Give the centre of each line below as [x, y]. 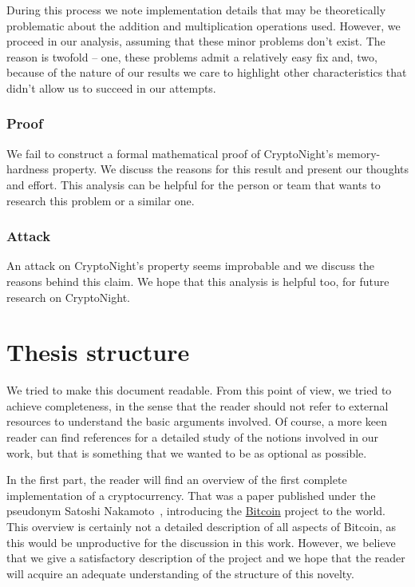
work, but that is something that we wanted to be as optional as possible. [187, 452]
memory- [359, 153]
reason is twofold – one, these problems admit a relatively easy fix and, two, [192, 56]
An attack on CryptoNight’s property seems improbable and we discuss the [191, 266]
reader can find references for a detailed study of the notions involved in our [192, 437]
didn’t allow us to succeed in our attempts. [111, 87]
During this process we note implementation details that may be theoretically [196, 10]
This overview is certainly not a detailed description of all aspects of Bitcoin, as [202, 527]
